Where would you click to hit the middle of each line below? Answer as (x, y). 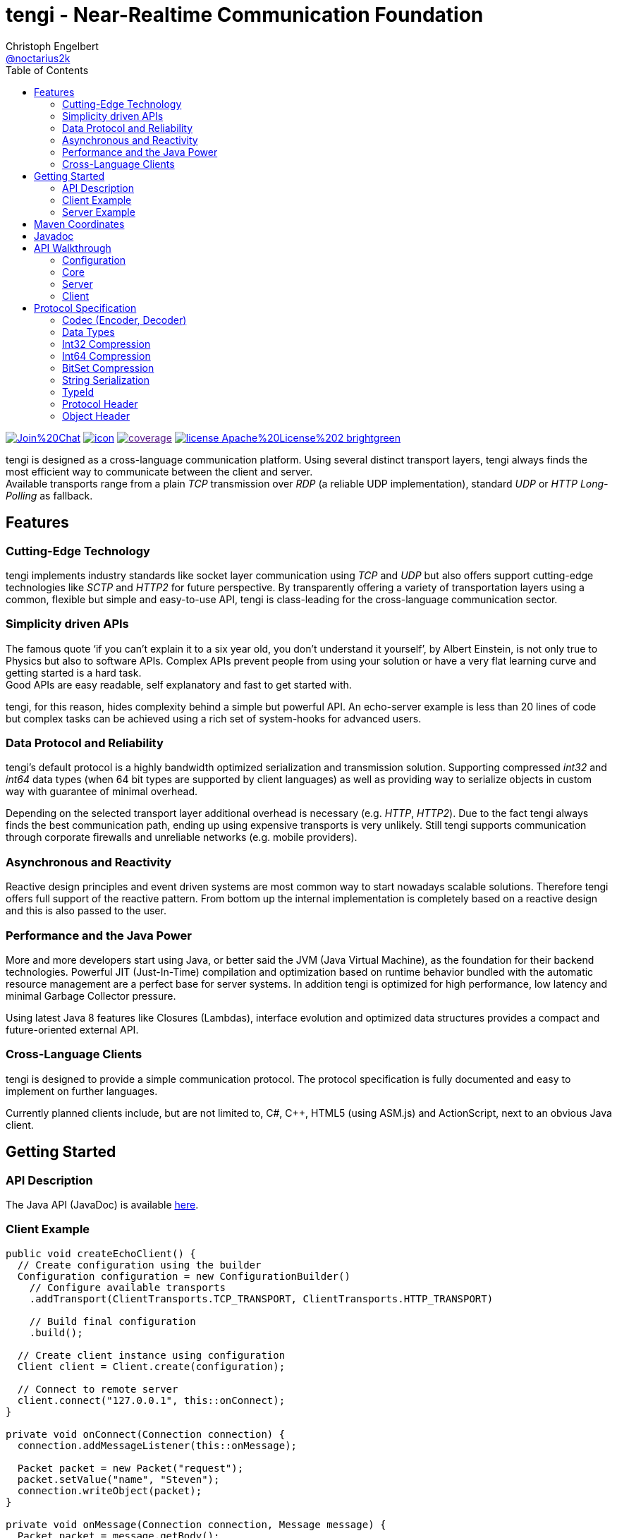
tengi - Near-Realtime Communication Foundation (245, 15)
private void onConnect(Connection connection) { (146, 1434)
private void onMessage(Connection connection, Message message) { (196, 1524)
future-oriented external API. (72, 1029)
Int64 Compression (106, 356)
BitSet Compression (108, 368)
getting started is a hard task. (74, 672)
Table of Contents (47, 70)
